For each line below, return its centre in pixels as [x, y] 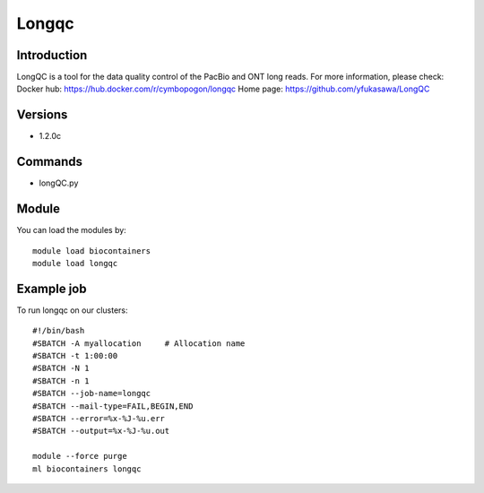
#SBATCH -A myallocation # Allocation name [139, 343]
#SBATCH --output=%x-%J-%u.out [101, 431]
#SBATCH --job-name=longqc [92, 394]
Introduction [52, 55]
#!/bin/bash [59, 331]
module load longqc [75, 263]
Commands [50, 162]
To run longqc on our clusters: [73, 310]
